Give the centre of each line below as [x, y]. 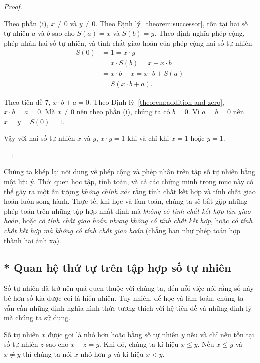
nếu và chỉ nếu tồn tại [221, 334]
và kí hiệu [129, 354]
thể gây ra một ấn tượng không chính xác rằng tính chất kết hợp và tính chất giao [130, 191]
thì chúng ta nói [48, 354]
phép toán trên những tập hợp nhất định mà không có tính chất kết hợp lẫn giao [127, 211]
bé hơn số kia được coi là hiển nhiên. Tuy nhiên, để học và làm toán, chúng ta [124, 298]
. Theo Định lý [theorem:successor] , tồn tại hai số [172, 23]
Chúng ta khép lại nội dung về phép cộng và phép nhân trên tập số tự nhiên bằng [130, 171]
